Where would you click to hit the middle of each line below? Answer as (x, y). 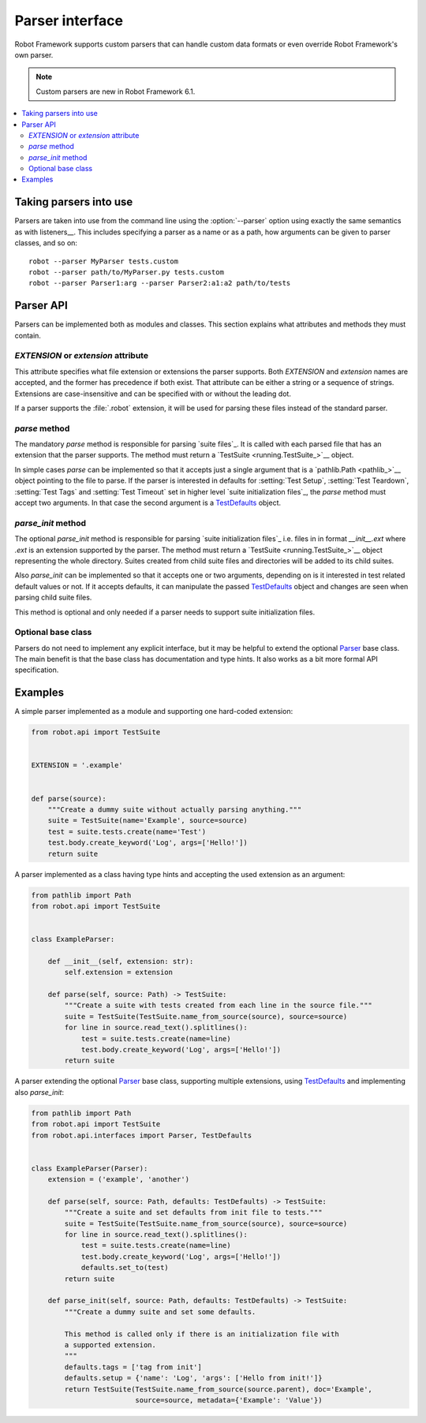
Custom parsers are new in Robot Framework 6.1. (116, 92)
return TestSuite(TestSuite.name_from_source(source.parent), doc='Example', (218, 1389)
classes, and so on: (46, 243)
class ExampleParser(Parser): (90, 1168)
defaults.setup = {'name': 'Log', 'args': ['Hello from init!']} (193, 1378)
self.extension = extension (119, 973)
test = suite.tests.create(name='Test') (127, 831)
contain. (28, 335)
